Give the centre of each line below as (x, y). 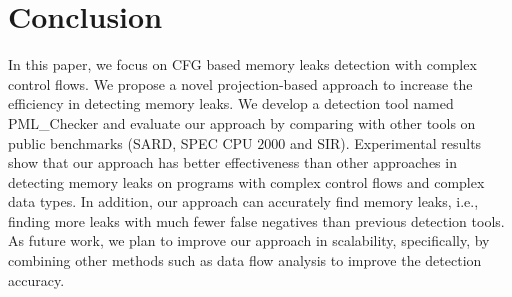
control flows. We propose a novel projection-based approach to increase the (240, 83)
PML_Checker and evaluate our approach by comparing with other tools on (242, 122)
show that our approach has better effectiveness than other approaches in (232, 162)
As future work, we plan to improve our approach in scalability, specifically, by (249, 240)
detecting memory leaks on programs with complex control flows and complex (246, 181)
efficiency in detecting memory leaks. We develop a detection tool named (231, 103)
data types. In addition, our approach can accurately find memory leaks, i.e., (243, 201)
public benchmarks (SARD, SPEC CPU (130, 142)
